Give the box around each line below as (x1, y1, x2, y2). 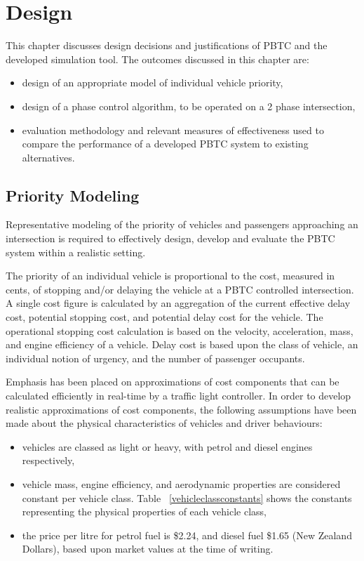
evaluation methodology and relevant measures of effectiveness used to (22, 122, 324, 137)
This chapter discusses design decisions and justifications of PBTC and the (6, 38, 328, 53)
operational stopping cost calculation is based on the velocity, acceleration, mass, (6, 323, 353, 338)
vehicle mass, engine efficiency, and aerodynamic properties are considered (22, 476, 341, 491)
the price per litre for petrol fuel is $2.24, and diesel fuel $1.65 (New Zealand (22, 527, 352, 542)
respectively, (22, 453, 75, 468)
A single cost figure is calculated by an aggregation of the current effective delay (6, 296, 351, 310)
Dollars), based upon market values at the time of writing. (22, 541, 274, 556)
